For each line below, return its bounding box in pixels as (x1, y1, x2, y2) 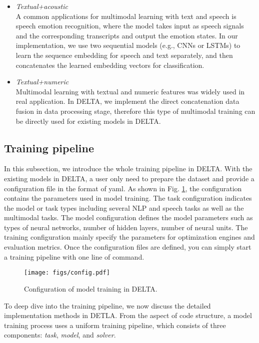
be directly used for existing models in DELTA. (15, 115, 161, 126)
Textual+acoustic (15, 1, 68, 11)
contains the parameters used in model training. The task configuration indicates (4, 193, 252, 203)
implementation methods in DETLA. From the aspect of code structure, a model (4, 310, 252, 321)
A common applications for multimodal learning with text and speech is (15, 10, 236, 21)
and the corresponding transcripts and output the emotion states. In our (15, 30, 238, 40)
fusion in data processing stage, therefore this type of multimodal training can (15, 105, 255, 116)
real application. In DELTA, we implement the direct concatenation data (15, 96, 239, 106)
